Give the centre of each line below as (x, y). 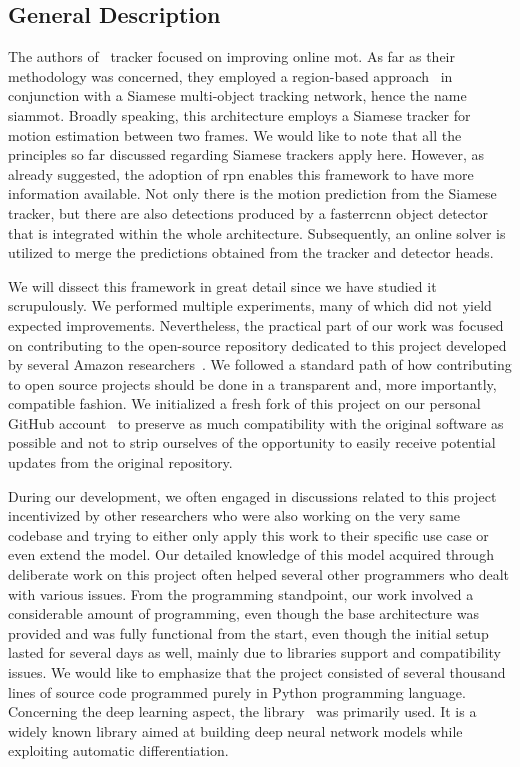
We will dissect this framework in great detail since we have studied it (222, 285)
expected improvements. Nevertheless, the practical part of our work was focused (256, 324)
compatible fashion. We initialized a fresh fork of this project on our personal (244, 403)
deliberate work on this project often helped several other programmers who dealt (259, 574)
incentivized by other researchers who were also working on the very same (234, 515)
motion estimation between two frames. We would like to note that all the (235, 134)
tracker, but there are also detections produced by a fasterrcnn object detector (248, 212)
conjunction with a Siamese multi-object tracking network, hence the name (237, 95)
